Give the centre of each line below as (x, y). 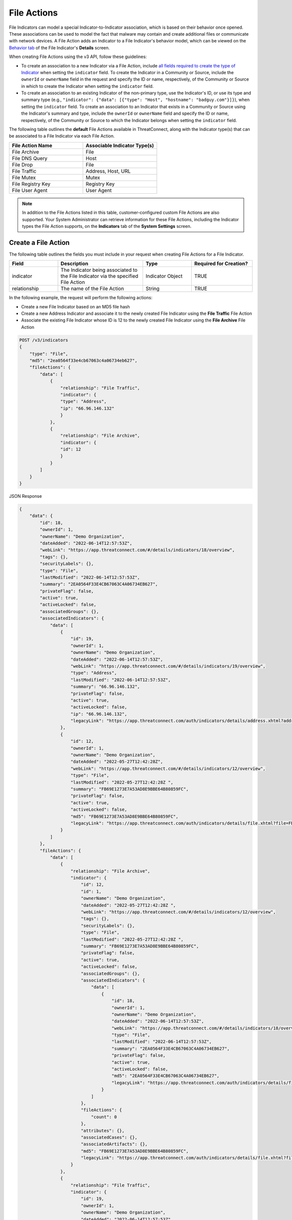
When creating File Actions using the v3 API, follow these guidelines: (78, 57)
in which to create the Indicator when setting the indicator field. (87, 86)
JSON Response (26, 496)
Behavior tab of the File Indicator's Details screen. (59, 48)
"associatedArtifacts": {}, (114, 1144)
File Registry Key (31, 184)
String (153, 289)
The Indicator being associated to (99, 270)
